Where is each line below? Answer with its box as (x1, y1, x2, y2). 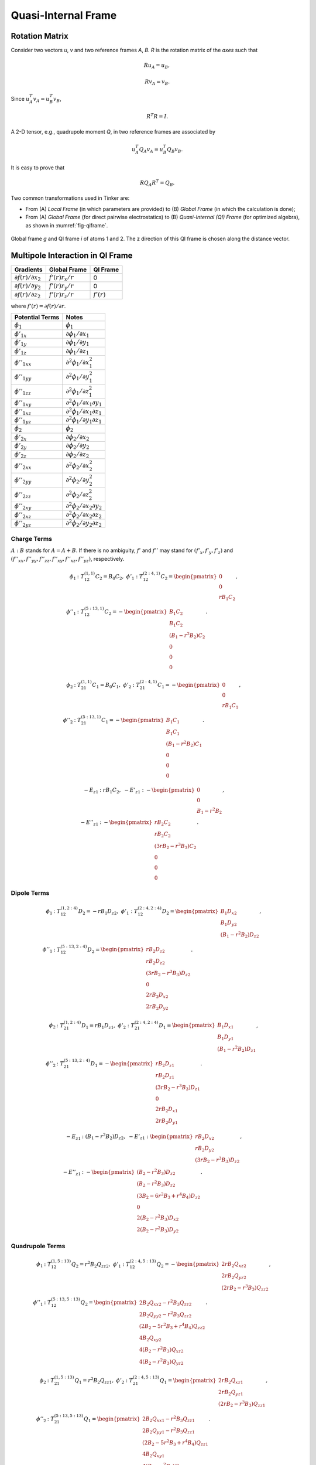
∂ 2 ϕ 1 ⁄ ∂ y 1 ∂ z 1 (66, 415, 102, 425)
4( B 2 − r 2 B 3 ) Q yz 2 (139, 1357, 184, 1367)
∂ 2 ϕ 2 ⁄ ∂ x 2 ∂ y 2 (66, 501, 102, 511)
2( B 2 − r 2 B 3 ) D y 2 (136, 1225, 179, 1234)
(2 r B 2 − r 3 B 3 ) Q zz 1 (218, 1399, 266, 1409)
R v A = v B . (144, 78, 170, 86)
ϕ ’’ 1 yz (14, 416, 32, 425)
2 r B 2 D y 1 (155, 1117, 178, 1125)
